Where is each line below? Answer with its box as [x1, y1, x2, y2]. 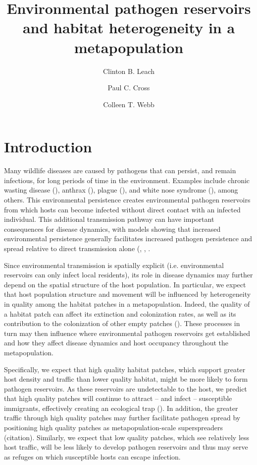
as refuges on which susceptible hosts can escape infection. [4, 451, 181, 462]
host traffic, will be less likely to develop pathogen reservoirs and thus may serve [4, 442, 248, 452]
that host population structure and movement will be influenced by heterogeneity [4, 289, 251, 299]
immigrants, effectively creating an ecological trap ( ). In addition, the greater [4, 402, 238, 413]
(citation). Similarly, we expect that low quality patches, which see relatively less [4, 432, 250, 442]
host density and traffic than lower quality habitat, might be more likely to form [4, 374, 248, 384]
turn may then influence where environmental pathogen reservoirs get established [4, 328, 251, 338]
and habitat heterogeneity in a [22, 17, 235, 38]
